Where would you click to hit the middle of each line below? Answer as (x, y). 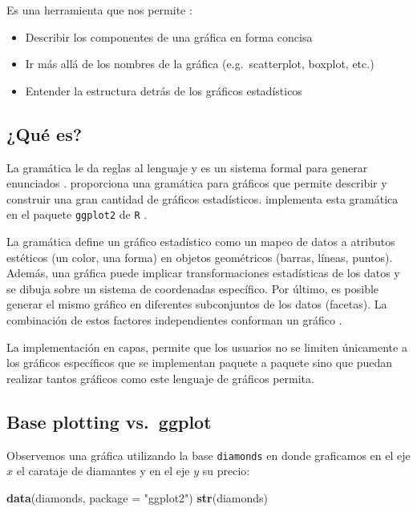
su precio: (226, 471)
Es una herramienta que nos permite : (99, 10)
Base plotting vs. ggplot (109, 421)
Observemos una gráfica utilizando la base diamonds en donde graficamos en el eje (208, 455)
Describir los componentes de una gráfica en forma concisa (169, 36)
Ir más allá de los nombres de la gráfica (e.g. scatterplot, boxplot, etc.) (200, 64)
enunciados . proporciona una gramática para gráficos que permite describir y (197, 183)
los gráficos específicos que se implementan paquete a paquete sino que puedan (200, 363)
